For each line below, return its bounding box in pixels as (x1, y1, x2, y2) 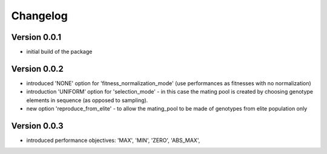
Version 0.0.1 (11, 32, 62, 42)
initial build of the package (26, 48, 93, 56)
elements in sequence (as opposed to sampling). (26, 97, 148, 104)
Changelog (11, 9, 68, 22)
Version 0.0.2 (11, 63, 64, 74)
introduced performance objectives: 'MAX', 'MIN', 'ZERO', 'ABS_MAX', (26, 136, 200, 144)
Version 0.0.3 (11, 121, 64, 131)
